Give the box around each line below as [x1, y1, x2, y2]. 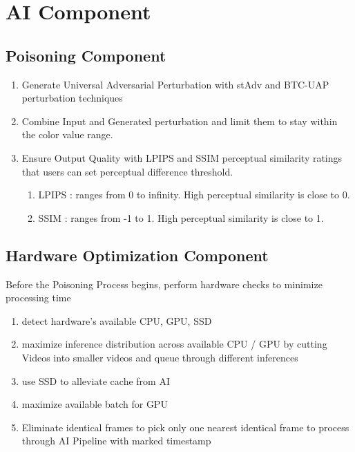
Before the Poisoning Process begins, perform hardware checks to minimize [6, 276, 323, 291]
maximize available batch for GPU [21, 397, 168, 411]
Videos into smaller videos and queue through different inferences [21, 350, 298, 364]
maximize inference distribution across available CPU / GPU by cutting [21, 337, 327, 351]
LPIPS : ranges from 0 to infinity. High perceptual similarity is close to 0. [38, 187, 350, 202]
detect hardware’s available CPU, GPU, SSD [21, 313, 212, 328]
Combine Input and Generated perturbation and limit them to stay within [21, 113, 338, 128]
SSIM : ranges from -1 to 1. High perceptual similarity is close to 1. [38, 210, 324, 225]
